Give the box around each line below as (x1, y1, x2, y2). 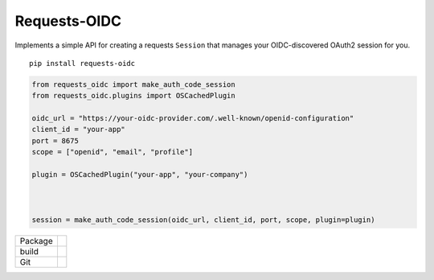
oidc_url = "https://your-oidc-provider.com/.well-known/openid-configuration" (31, 113, 354, 123)
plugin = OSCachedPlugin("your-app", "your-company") (31, 170, 248, 179)
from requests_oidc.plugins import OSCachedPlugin (31, 91, 236, 101)
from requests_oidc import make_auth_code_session (31, 80, 236, 89)
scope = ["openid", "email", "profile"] (31, 147, 193, 157)
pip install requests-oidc (29, 59, 136, 68)
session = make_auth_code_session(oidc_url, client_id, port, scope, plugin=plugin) (31, 215, 375, 224)
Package (19, 235, 53, 246)
